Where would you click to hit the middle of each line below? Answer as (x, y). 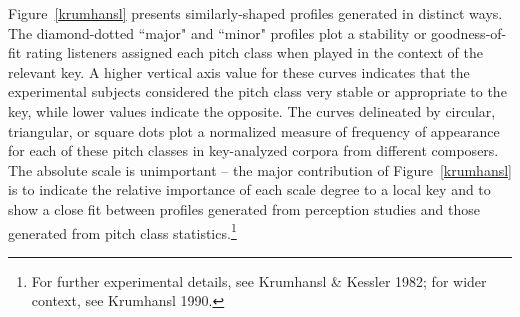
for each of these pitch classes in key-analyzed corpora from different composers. (253, 150)
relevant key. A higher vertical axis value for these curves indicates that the (239, 71)
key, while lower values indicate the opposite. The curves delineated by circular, (252, 110)
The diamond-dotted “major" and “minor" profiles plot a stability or (217, 32)
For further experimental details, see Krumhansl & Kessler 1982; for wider (259, 280)
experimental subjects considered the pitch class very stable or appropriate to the (257, 91)
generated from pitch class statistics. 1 (122, 231)
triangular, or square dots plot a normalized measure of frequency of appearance (254, 130)
